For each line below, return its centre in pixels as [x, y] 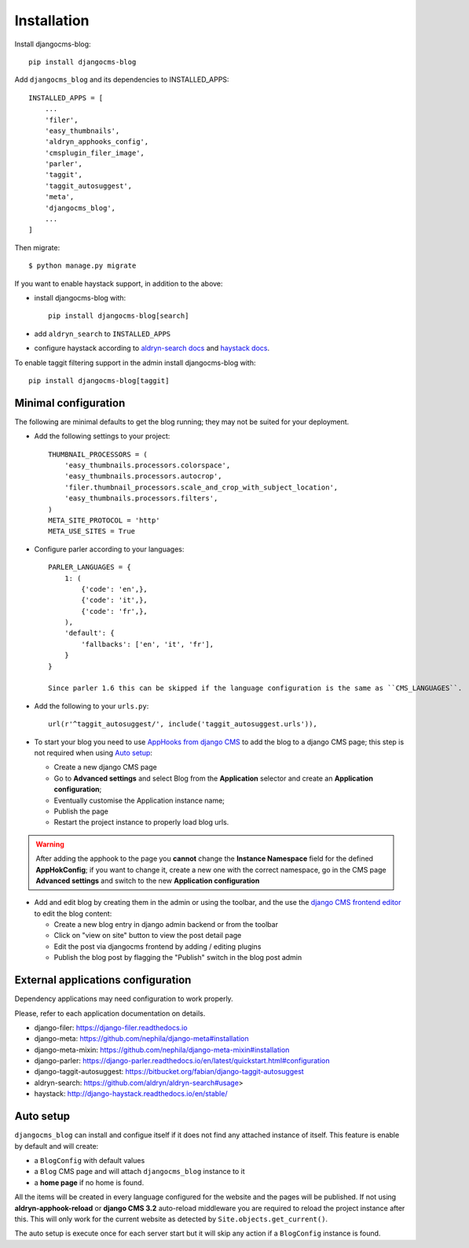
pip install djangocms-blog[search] [119, 316]
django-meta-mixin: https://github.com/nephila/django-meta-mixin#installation [162, 1050]
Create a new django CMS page [105, 767]
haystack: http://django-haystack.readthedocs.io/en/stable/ [131, 1094]
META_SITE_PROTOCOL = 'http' [104, 520]
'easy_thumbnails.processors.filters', [141, 498]
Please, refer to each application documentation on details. [110, 1013]
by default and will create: [57, 1146]
